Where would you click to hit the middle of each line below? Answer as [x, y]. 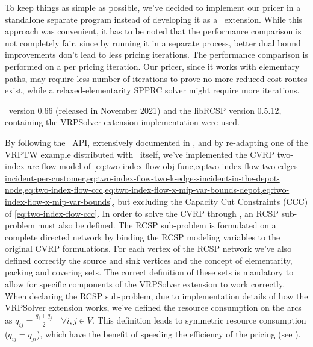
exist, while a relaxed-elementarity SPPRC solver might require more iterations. [152, 90]
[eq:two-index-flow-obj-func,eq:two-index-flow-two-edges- [197, 166]
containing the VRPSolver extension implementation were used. [122, 122]
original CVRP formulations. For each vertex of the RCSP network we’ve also [148, 249]
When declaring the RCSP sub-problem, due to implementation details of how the [156, 295]
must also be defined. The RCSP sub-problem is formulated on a [157, 225]
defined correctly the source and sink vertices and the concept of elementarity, [149, 260]
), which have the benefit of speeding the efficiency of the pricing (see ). [169, 333]
